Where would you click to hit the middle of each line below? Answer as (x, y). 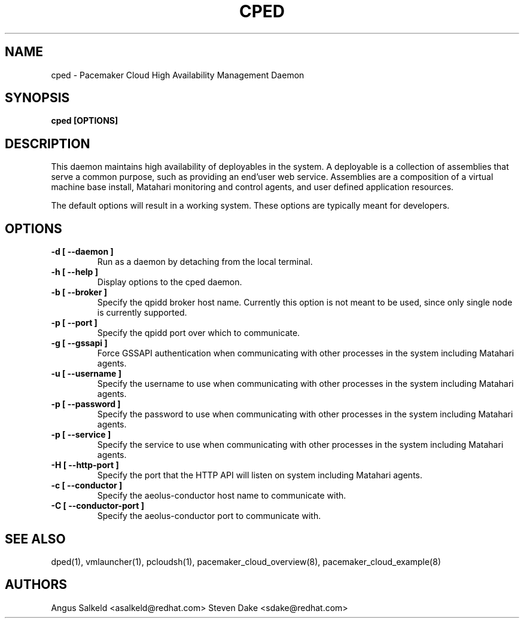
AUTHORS (36, 585)
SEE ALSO (35, 539)
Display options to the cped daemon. (170, 282)
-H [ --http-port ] (85, 465)
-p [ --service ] (81, 435)
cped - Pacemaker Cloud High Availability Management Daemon (178, 75)
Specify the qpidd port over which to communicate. (199, 333)
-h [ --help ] (74, 272)
